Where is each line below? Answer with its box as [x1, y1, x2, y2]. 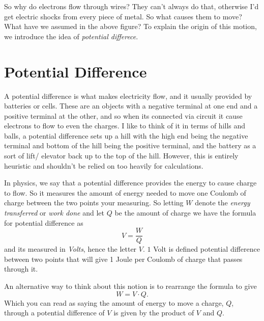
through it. [4, 263, 38, 274]
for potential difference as [4, 217, 83, 228]
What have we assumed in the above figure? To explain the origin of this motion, [4, 21, 257, 32]
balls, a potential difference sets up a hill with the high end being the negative [4, 130, 248, 141]
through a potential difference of [4, 307, 105, 318]
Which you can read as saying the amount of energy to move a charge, [4, 297, 224, 308]
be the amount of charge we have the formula [114, 207, 256, 218]
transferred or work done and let [4, 207, 105, 218]
